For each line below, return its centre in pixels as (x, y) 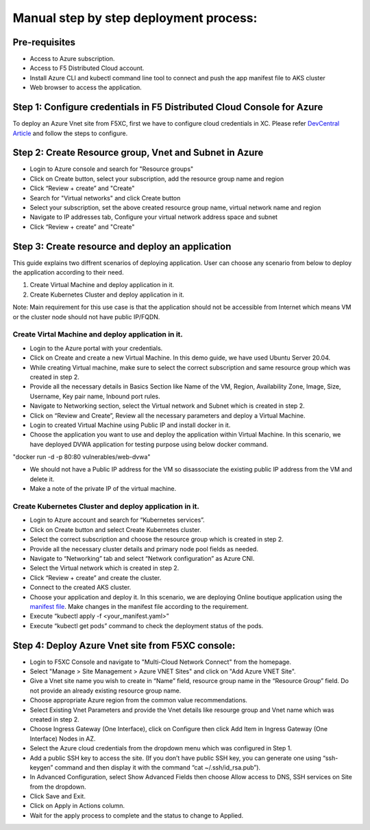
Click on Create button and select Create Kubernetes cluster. (115, 529)
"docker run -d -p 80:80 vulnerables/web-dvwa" (82, 457)
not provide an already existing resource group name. (106, 691)
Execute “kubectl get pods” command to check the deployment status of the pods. (147, 625)
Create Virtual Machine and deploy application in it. (102, 285)
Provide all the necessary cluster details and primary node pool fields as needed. (144, 549)
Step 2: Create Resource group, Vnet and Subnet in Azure (138, 153)
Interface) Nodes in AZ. (63, 739)
